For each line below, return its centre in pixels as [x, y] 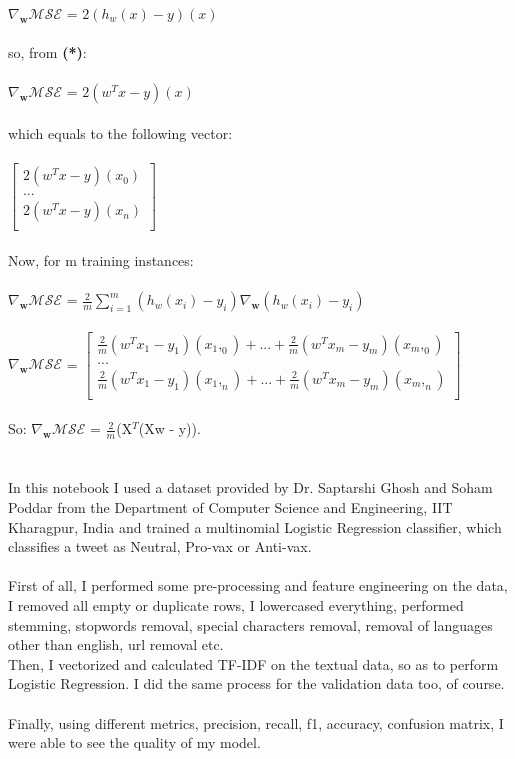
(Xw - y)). [169, 428]
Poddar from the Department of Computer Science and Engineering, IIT [230, 506]
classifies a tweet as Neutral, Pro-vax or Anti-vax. [160, 546]
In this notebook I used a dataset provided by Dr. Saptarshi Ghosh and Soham [250, 487]
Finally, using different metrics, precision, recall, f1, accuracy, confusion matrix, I [256, 722]
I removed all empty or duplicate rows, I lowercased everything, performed [236, 604]
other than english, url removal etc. [116, 644]
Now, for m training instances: [101, 259]
